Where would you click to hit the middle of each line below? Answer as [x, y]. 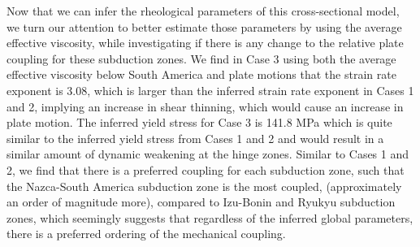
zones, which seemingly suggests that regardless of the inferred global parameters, [210, 217]
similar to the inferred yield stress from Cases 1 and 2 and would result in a [195, 138]
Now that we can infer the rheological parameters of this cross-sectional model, [203, 11]
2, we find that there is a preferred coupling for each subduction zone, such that [206, 169]
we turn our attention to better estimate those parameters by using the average [204, 26]
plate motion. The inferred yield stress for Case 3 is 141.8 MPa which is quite [199, 122]
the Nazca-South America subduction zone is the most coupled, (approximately [204, 186]
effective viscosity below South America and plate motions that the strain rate [201, 74]
